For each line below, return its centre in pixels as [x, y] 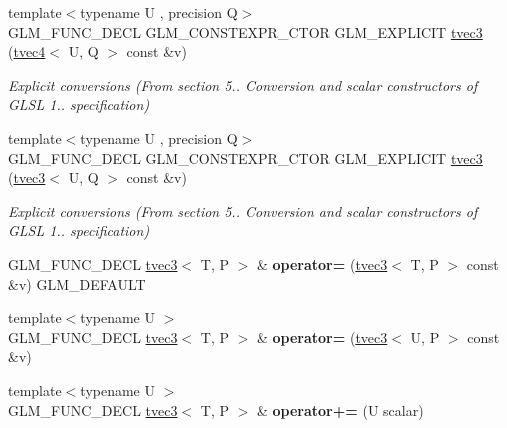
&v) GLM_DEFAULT [77, 283]
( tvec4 [27, 51]
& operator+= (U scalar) [340, 409]
